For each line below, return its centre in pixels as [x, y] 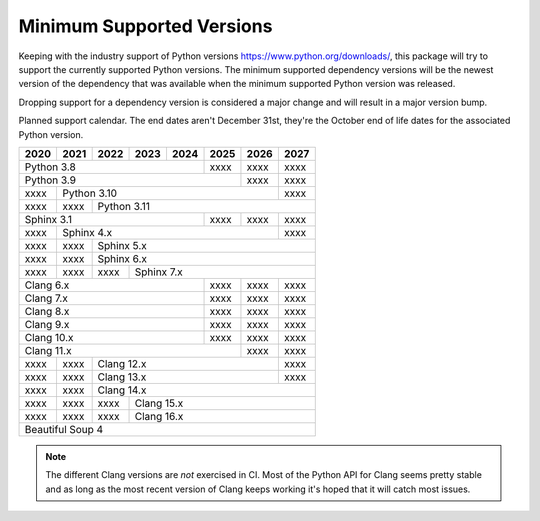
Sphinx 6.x [122, 258]
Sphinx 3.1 [48, 219]
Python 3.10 [89, 193]
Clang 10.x [49, 337]
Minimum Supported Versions [145, 26]
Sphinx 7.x [159, 272]
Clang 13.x [122, 377]
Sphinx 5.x [122, 245]
